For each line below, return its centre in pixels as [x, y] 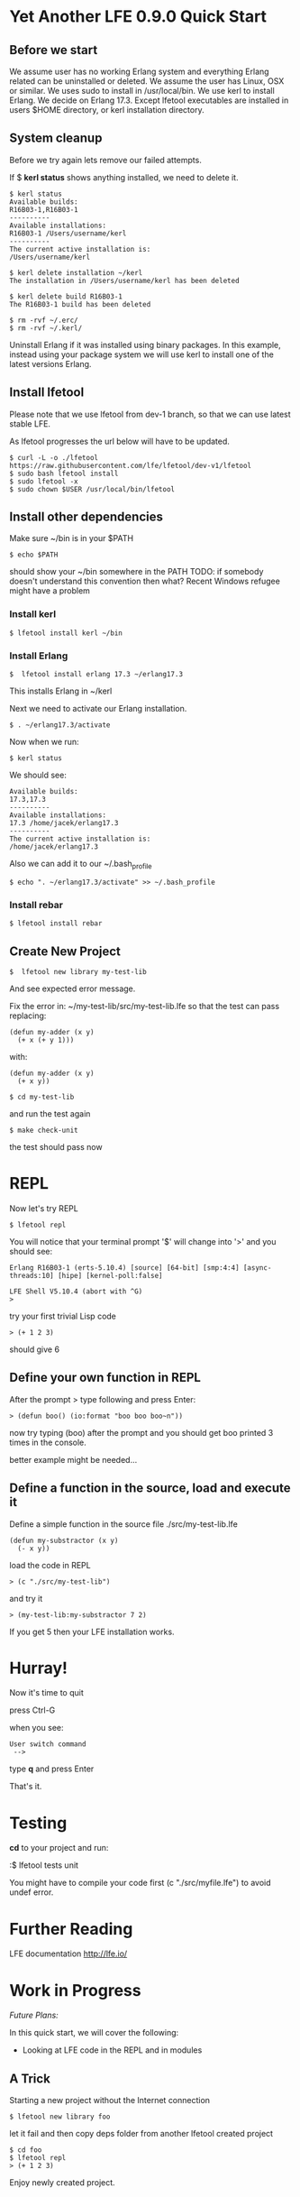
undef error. [32, 1892]
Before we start [54, 50]
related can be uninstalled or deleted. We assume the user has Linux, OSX [147, 81]
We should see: [38, 775]
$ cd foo [26, 2150]
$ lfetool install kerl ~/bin [66, 633]
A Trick [30, 2078]
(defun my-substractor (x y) [64, 1540]
